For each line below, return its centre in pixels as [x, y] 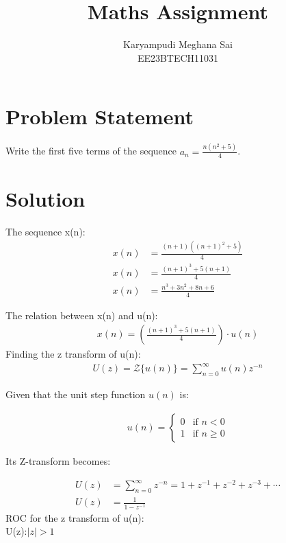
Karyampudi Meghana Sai [178, 44]
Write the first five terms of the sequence [91, 151]
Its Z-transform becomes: [58, 460]
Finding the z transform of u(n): [73, 354]
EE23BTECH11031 [178, 57]
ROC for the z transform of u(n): [75, 517]
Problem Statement [100, 116]
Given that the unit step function [76, 394]
